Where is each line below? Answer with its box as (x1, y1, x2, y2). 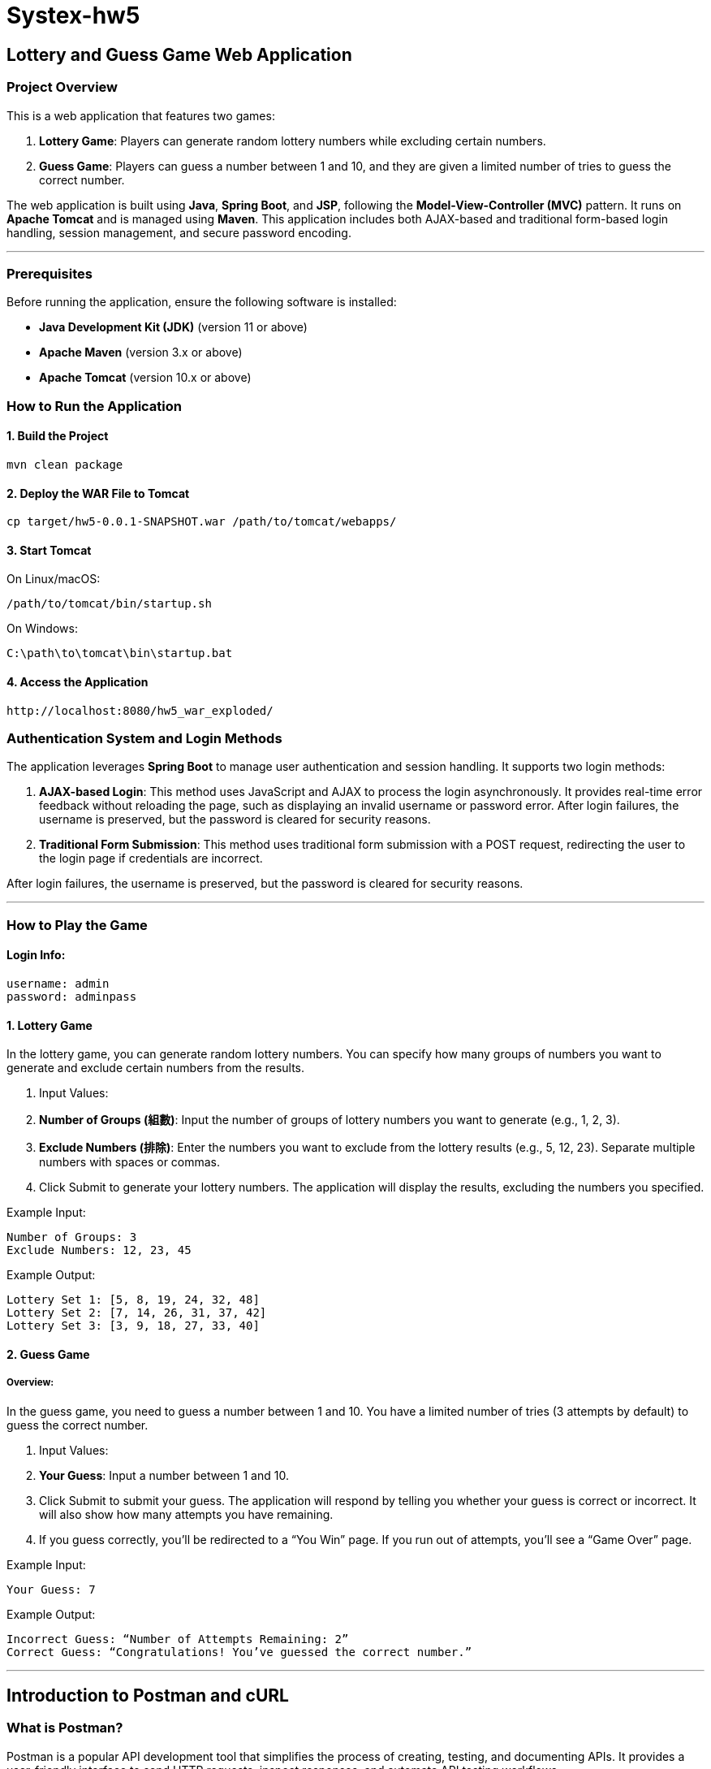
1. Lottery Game (6, 1018, 93, 1032)
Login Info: (6, 948, 66, 962)
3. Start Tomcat (6, 543, 92, 557)
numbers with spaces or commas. (39, 1155, 221, 1170)
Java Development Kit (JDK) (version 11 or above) (39, 320, 308, 335)
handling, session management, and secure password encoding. (6, 225, 351, 240)
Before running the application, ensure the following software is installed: (6, 295, 397, 309)
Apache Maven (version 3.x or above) (39, 345, 243, 360)
